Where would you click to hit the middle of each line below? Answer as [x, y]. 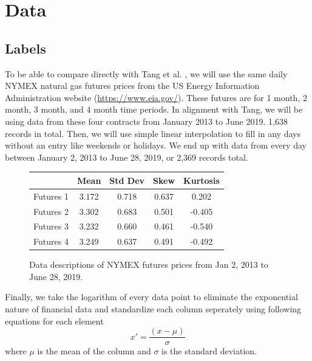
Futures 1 [51, 196]
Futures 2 [51, 211]
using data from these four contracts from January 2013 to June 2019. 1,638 [146, 121]
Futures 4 [51, 241]
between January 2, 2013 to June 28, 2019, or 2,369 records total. [127, 157]
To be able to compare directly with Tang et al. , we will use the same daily [146, 73]
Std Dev [127, 180]
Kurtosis [202, 180]
